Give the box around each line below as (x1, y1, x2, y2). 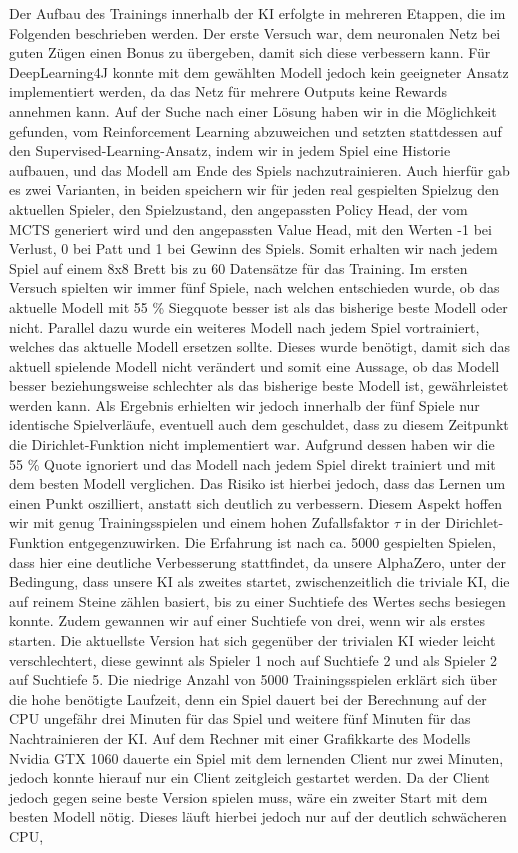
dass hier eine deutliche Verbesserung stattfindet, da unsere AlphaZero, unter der (9, 551, 506, 572)
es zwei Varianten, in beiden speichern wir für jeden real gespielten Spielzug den (9, 179, 500, 200)
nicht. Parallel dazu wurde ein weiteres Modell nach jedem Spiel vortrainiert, (9, 316, 480, 337)
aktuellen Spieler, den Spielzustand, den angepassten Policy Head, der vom (9, 198, 468, 219)
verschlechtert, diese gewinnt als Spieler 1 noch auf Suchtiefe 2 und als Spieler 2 (9, 649, 498, 670)
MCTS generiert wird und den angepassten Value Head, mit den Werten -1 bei (9, 218, 492, 239)
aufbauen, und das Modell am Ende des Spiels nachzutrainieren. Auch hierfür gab (9, 159, 510, 180)
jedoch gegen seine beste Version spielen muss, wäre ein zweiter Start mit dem (9, 786, 488, 807)
